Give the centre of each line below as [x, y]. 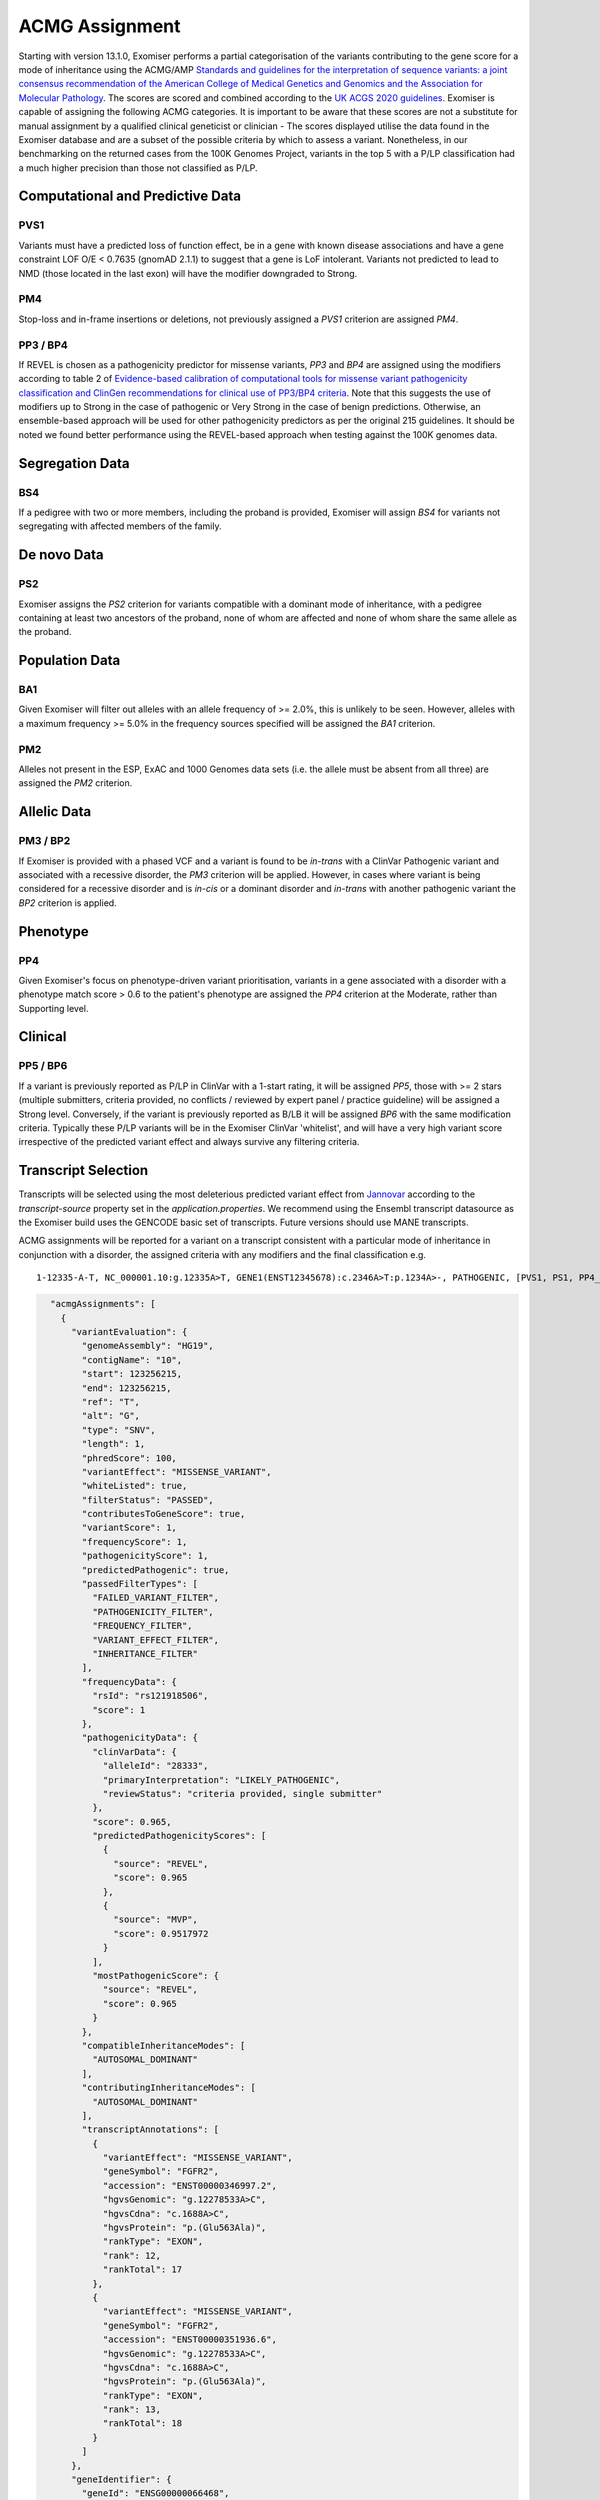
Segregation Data [74, 463]
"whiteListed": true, [134, 1486]
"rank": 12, [132, 2255]
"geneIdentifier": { [121, 2479]
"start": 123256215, [132, 1374]
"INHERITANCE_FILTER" [145, 1653]
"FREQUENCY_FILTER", [142, 1626]
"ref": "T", [110, 1401]
